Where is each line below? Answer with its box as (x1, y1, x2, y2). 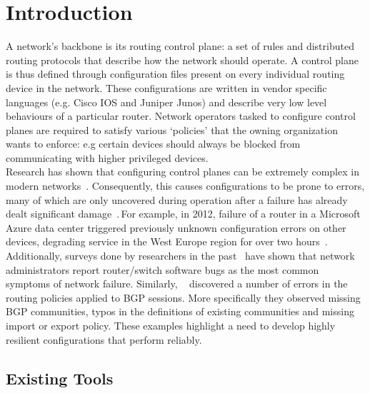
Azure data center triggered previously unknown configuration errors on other (6, 220, 346, 235)
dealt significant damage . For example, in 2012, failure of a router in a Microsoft (6, 206, 361, 221)
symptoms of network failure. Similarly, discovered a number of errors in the (6, 276, 348, 291)
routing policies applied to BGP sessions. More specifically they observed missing (6, 290, 361, 305)
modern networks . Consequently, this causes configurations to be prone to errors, (6, 178, 365, 193)
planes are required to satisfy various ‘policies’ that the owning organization (6, 122, 338, 137)
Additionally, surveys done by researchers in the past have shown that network (6, 248, 355, 263)
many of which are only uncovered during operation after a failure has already (6, 192, 348, 207)
